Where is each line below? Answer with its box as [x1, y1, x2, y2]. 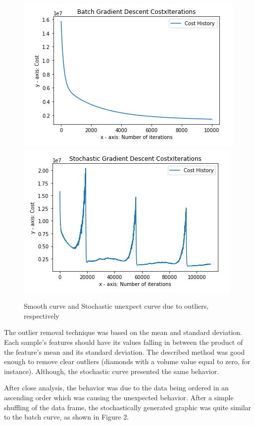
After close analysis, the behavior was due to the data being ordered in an [4, 382, 229, 393]
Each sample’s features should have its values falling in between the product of [4, 336, 243, 347]
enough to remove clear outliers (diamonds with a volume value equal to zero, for [4, 356, 251, 367]
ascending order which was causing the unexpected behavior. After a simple [4, 392, 234, 402]
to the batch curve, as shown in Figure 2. [4, 412, 129, 422]
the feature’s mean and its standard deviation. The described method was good [4, 346, 245, 357]
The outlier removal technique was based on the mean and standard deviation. [4, 327, 243, 337]
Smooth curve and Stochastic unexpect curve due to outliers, [24, 301, 209, 311]
